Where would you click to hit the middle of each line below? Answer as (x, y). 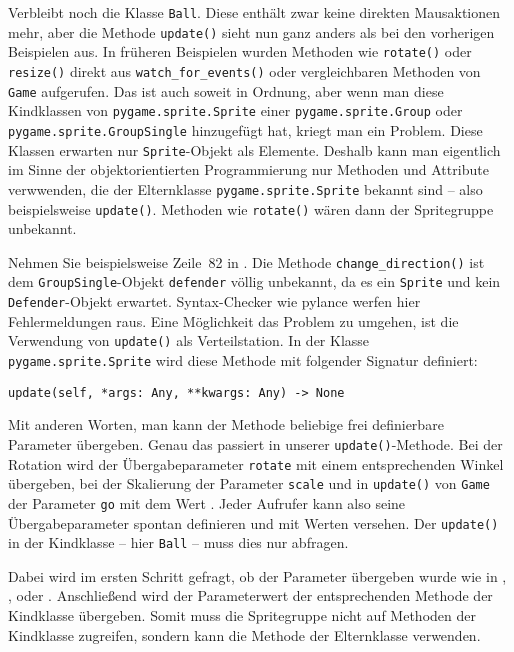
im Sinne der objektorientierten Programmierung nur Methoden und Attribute (248, 169)
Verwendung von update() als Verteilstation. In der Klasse (189, 340)
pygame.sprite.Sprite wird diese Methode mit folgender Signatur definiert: (243, 359)
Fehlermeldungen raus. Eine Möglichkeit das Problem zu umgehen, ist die (233, 320)
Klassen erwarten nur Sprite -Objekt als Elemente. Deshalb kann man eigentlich (254, 149)
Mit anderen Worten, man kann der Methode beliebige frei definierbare (226, 424)
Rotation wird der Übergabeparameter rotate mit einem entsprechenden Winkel (256, 463)
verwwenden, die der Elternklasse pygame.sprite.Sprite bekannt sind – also (245, 188)
